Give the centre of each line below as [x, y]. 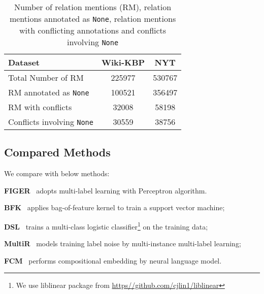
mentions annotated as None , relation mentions [93, 19]
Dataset [24, 62]
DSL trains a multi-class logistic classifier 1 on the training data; [106, 225]
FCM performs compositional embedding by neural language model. [113, 260]
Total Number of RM [46, 77]
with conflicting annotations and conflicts [93, 30]
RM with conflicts [40, 107]
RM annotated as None [49, 92]
